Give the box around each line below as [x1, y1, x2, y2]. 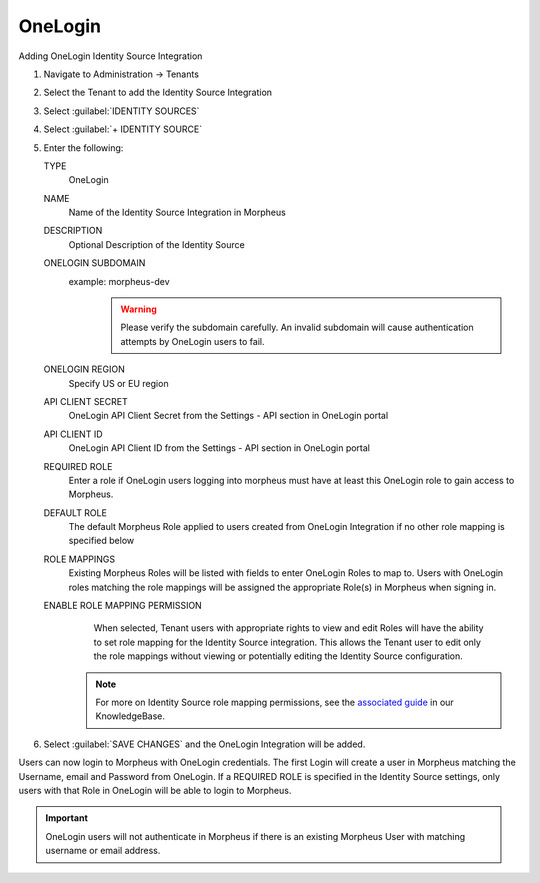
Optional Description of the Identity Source [68, 238, 245, 250]
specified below [68, 535, 135, 547]
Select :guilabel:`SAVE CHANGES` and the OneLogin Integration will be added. [43, 738, 366, 750]
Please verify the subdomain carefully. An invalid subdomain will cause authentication [120, 321, 474, 334]
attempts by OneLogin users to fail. [120, 335, 265, 347]
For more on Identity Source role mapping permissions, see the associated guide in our [95, 696, 454, 708]
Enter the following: [43, 141, 124, 154]
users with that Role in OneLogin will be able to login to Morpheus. [18, 784, 292, 796]
